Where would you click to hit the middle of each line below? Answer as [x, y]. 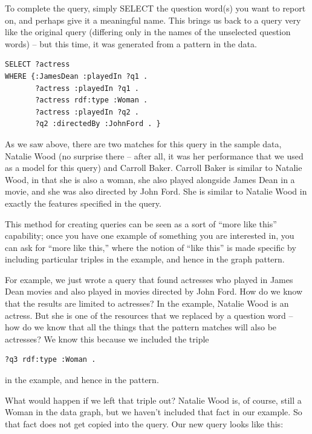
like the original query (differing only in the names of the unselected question [148, 32]
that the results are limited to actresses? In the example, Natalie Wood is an [147, 303]
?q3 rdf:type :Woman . [50, 360]
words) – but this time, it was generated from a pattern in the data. [131, 43]
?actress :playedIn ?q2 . [87, 112]
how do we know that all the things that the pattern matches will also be [141, 327]
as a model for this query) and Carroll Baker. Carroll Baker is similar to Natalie [154, 168]
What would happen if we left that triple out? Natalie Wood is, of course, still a [153, 400]
